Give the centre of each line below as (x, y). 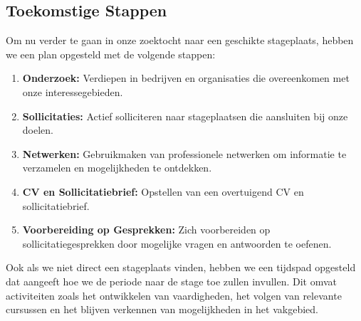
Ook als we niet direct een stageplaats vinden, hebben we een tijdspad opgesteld (181, 267)
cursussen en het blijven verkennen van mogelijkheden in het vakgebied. (162, 309)
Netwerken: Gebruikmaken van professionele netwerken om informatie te (184, 153)
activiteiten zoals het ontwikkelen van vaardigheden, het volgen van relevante (174, 295)
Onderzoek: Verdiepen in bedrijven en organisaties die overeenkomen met (186, 78)
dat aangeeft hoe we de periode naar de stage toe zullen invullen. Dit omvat (172, 281)
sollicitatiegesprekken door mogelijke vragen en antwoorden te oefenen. (177, 243)
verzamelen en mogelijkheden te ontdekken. (117, 168)
